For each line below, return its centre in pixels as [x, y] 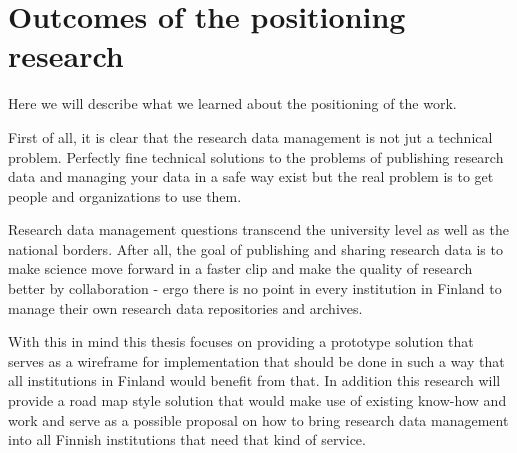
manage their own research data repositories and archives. [185, 307]
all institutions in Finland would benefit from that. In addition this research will [254, 380]
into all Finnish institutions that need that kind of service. [187, 439]
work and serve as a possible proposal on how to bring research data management [258, 419]
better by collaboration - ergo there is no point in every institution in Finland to [255, 288]
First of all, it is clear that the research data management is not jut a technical [250, 136]
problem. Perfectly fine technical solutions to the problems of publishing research [256, 156]
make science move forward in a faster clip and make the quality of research [240, 268]
